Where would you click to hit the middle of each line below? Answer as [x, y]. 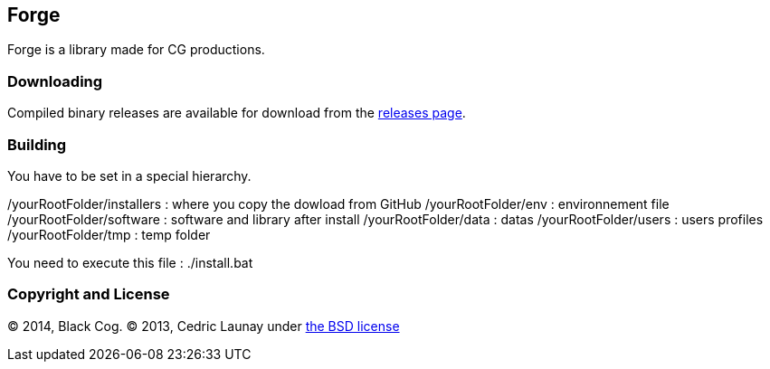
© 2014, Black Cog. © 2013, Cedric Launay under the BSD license [204, 326]
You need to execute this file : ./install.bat [130, 262]
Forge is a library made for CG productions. [136, 50]
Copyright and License [89, 294]
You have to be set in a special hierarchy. [129, 175]
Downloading [55, 81]
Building [37, 144]
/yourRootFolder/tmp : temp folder [109, 234]
